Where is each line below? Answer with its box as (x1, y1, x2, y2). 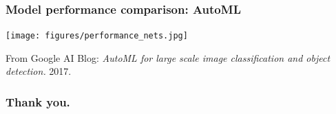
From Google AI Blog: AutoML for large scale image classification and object (6, 50, 330, 65)
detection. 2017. (6, 64, 72, 78)
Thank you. (6, 93, 70, 110)
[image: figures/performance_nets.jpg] (6, 31, 188, 41)
